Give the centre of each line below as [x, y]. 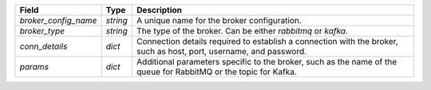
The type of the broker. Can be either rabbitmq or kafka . [243, 31]
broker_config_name [58, 20]
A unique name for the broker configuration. [219, 20]
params [34, 67]
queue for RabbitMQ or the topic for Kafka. [217, 72]
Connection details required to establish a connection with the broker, [267, 41]
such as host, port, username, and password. [222, 51]
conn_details [43, 46]
